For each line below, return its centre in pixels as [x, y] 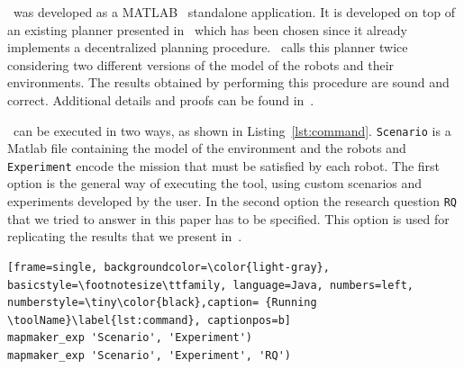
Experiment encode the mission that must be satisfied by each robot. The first [224, 165]
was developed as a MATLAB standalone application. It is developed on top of [234, 12]
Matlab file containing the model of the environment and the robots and [207, 148]
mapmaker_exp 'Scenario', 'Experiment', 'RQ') [149, 355]
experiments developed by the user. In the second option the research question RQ [232, 201]
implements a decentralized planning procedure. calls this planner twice [208, 47]
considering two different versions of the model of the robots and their [201, 64]
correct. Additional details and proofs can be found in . [161, 99]
